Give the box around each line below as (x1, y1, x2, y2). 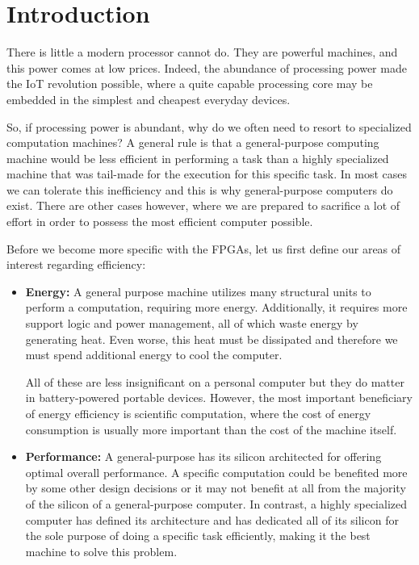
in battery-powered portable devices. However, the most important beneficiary (25, 389, 413, 406)
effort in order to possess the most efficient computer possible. (6, 213, 313, 230)
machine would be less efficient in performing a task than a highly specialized (6, 149, 389, 166)
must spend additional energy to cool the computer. (25, 346, 283, 363)
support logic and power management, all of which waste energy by (25, 315, 358, 332)
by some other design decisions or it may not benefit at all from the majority (25, 479, 406, 496)
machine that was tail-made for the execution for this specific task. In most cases (6, 165, 407, 182)
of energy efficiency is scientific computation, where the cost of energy (25, 405, 371, 421)
